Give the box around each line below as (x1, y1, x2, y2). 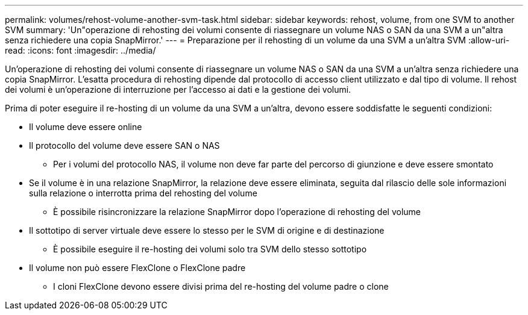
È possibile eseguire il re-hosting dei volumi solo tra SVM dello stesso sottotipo (53, 244, 367, 254)
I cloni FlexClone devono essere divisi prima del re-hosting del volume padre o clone (53, 281, 389, 292)
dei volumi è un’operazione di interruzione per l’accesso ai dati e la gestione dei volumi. (5, 84, 351, 95)
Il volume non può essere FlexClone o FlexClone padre (29, 263, 246, 273)
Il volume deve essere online (29, 122, 142, 132)
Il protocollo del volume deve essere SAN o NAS (29, 140, 220, 151)
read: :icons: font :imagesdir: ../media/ (5, 45, 156, 55)
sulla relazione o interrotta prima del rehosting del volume (29, 188, 257, 198)
